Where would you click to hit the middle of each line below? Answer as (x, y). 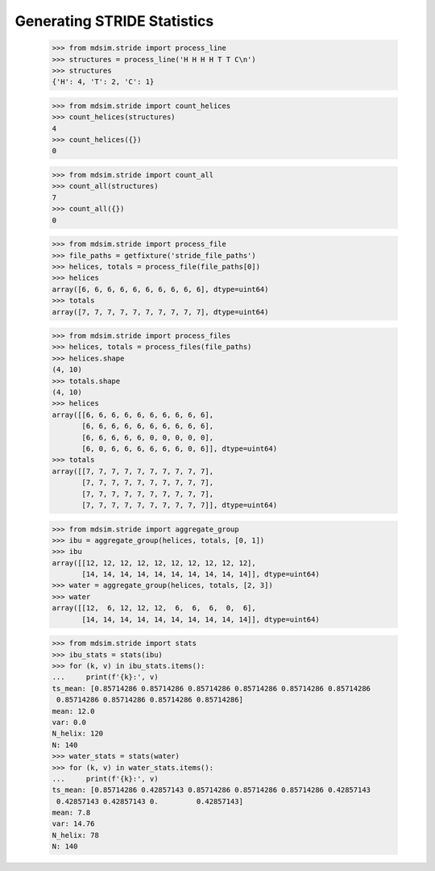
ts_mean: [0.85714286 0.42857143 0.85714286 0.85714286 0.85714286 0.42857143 (211, 790)
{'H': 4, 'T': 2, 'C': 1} (103, 82)
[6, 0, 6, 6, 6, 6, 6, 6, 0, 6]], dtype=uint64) (180, 449)
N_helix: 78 (76, 835)
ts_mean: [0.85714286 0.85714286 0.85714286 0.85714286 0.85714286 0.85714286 (211, 688)
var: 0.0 (69, 722)
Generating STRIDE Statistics (114, 21)
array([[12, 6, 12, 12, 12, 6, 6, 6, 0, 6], (154, 608)
